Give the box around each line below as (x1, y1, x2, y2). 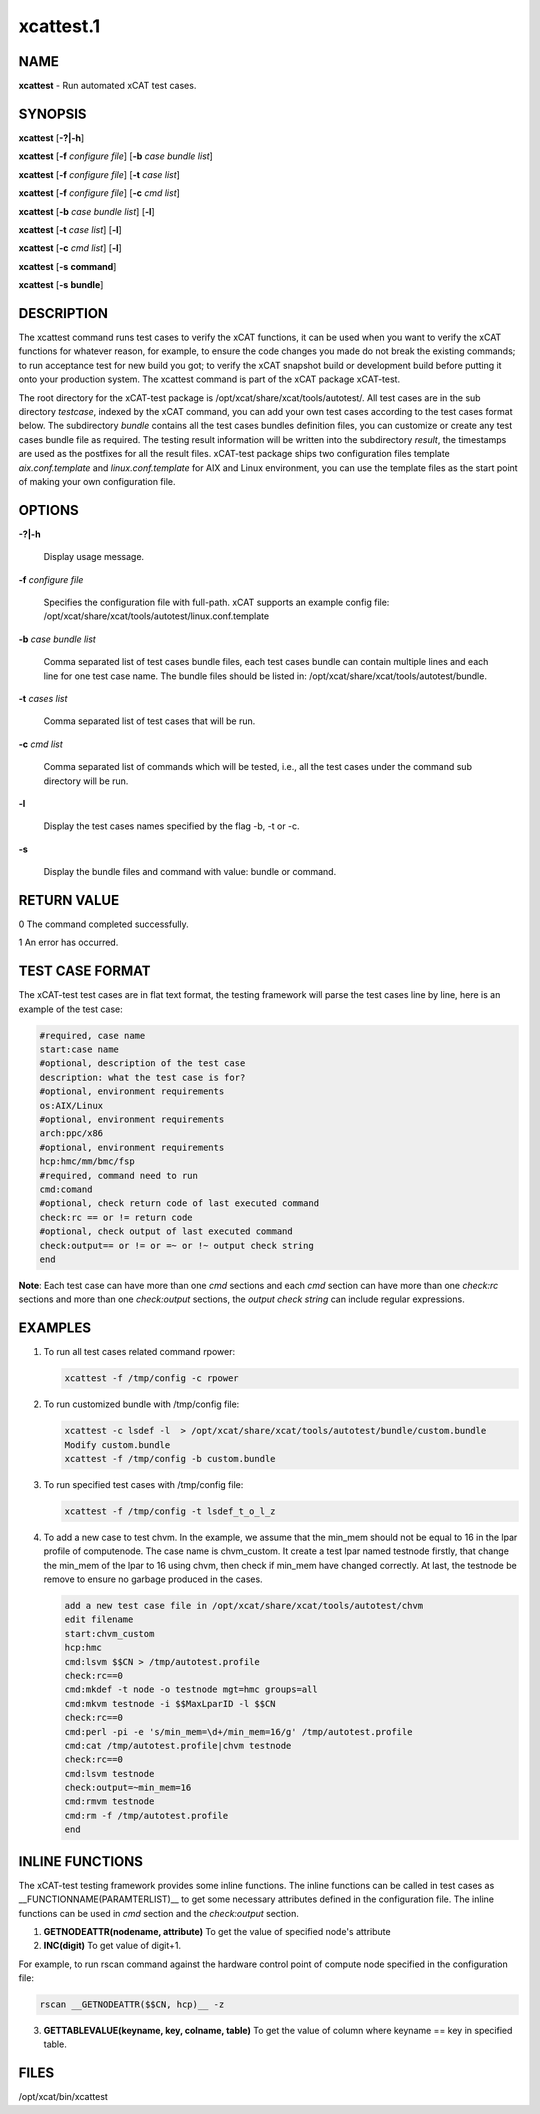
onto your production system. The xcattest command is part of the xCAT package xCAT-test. (18, 373, 400, 385)
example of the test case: (18, 1003, 124, 1015)
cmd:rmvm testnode (64, 1796, 155, 1807)
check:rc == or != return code (39, 1211, 194, 1223)
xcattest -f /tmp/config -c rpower (64, 1373, 239, 1384)
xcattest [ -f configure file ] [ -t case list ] (18, 168, 180, 180)
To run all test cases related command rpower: (43, 1346, 236, 1358)
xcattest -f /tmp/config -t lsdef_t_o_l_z (64, 1505, 276, 1517)
